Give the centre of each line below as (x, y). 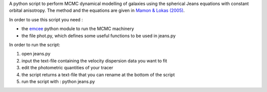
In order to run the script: (35, 45)
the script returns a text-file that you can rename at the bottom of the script (98, 75)
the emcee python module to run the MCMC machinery (78, 29)
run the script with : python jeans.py (58, 81)
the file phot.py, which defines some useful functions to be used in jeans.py (99, 36)
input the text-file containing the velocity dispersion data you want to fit (94, 61)
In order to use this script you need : (46, 19)
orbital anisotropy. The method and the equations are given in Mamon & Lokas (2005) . (97, 10)
